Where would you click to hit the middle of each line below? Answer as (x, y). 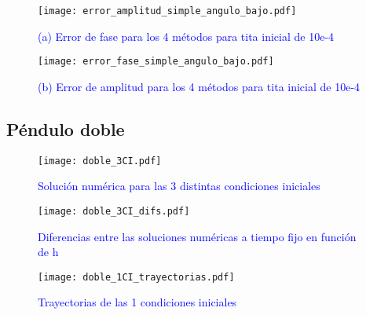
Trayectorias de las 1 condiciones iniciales (137, 302)
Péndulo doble (66, 128)
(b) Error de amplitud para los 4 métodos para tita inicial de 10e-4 (199, 86)
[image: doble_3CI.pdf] (100, 161)
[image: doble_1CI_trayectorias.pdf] (136, 277)
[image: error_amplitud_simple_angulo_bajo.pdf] (167, 11)
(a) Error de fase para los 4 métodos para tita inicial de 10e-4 (186, 36)
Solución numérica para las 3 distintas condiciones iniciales (179, 186)
